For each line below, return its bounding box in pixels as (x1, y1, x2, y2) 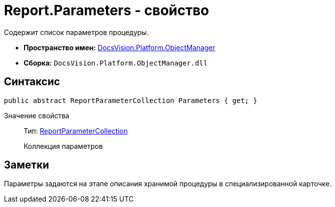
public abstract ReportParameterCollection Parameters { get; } (4, 96, 258, 104)
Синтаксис (4, 75, 60, 88)
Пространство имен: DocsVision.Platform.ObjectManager (24, 43, 215, 52)
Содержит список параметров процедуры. (4, 28, 149, 36)
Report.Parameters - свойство (4, 2, 209, 19)
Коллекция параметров (24, 141, 103, 150)
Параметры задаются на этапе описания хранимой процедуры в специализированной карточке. (4, 179, 332, 188)
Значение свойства (4, 111, 69, 120)
